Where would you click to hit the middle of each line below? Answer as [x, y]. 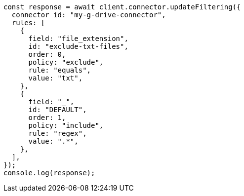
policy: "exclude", [66, 62]
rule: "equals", [60, 70]
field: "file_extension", [78, 39]
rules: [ [28, 23]
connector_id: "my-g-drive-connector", [89, 15]
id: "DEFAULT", [58, 110]
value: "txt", [56, 78]
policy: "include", [66, 125]
